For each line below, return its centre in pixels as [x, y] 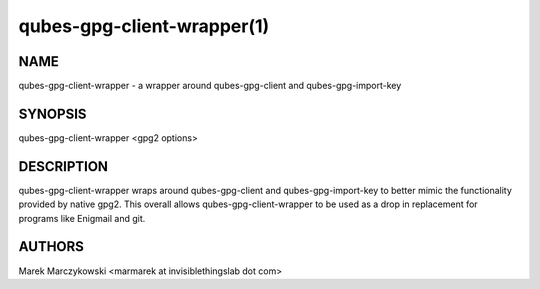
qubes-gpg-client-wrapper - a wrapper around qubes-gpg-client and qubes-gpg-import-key [210, 86]
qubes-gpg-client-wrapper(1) [144, 26]
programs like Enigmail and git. [82, 218]
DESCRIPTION [63, 166]
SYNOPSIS [52, 113]
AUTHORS [51, 246]
